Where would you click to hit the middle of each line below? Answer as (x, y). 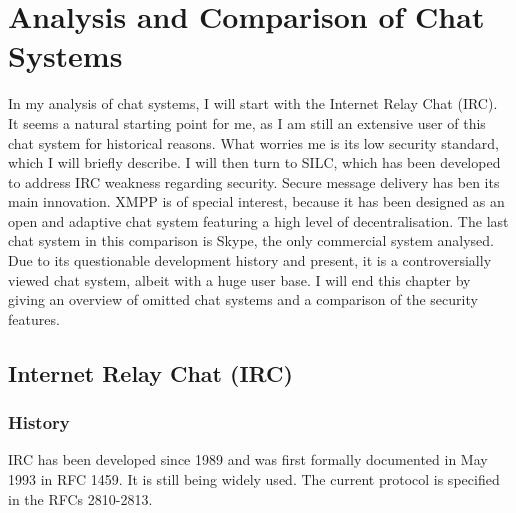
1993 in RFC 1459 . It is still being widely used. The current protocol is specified (254, 479)
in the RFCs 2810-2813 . (80, 498)
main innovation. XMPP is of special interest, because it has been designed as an (256, 201)
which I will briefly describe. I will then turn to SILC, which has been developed (254, 162)
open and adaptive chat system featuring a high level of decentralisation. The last (258, 220)
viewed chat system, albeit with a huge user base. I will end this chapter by (239, 279)
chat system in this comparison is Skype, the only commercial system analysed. (251, 240)
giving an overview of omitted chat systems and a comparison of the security (243, 299)
